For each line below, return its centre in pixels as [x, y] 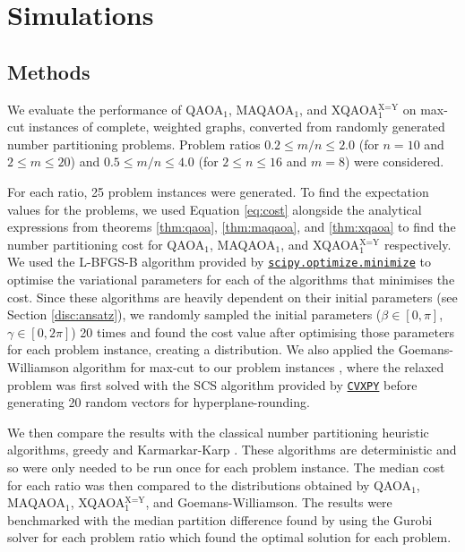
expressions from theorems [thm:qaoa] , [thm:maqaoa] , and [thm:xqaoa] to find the [232, 227]
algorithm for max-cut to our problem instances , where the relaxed [258, 366]
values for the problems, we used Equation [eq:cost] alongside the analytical [215, 209]
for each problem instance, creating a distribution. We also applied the [201, 349]
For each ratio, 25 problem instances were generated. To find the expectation [218, 191]
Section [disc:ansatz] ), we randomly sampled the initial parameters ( [194, 314]
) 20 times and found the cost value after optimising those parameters [263, 331]
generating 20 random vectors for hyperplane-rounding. [159, 402]
